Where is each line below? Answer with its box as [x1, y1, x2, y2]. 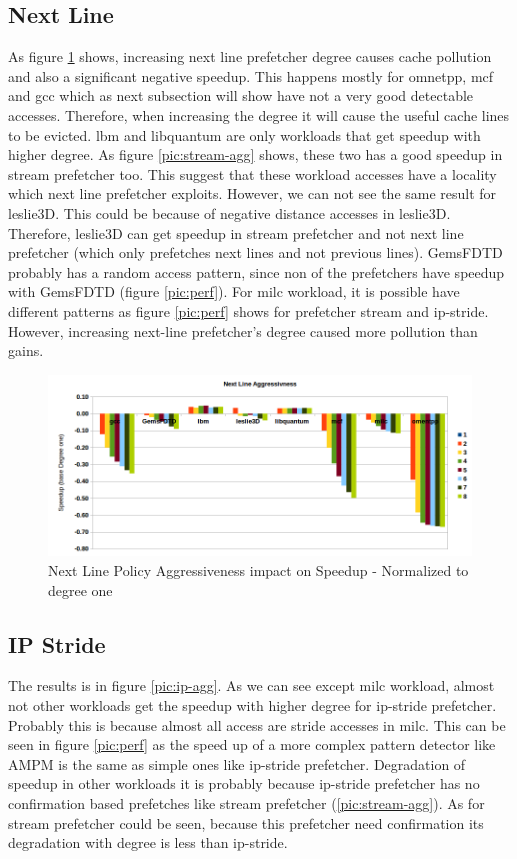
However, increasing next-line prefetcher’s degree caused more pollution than [8, 320, 478, 341]
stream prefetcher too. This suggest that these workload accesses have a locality [8, 163, 497, 184]
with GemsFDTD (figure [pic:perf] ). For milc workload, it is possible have [8, 281, 460, 302]
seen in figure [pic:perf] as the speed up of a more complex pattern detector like [8, 734, 496, 755]
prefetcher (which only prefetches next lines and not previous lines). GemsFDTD [8, 242, 503, 263]
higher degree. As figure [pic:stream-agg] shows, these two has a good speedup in [8, 144, 503, 165]
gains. [8, 340, 44, 361]
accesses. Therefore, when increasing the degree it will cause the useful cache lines [8, 104, 510, 125]
